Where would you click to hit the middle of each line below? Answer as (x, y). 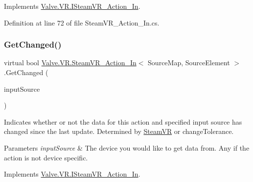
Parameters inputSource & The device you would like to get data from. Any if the (127, 147)
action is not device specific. (46, 157)
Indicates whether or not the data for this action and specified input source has (123, 121)
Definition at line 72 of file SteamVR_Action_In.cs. (82, 22)
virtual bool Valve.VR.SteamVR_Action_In (70, 63)
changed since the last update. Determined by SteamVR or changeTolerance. (119, 131)
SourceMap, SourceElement (189, 63)
